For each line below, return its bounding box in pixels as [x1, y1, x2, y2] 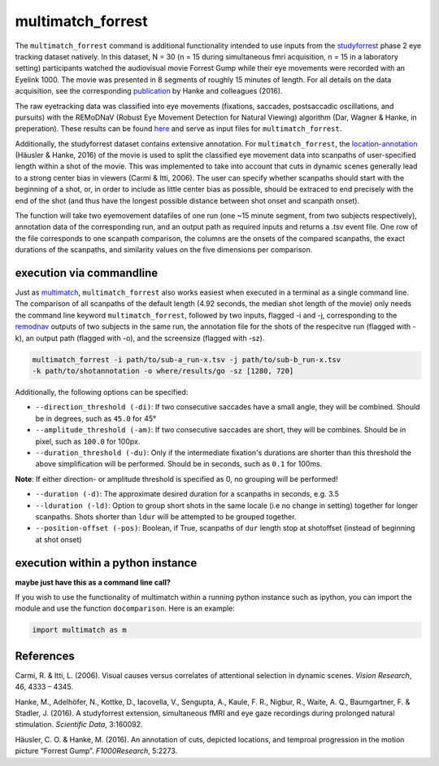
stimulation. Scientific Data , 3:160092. [15, 720, 143, 729]
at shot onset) [35, 534, 82, 545]
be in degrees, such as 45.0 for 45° [35, 414, 157, 423]
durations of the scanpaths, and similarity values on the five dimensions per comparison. [15, 245, 313, 255]
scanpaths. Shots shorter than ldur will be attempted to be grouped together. [35, 511, 297, 521]
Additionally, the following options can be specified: [15, 387, 189, 397]
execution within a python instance [15, 556, 198, 570]
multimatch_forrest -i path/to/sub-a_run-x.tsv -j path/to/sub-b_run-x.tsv [32, 355, 341, 364]
